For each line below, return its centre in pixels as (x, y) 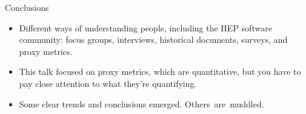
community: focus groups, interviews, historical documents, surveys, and (153, 40)
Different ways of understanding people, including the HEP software (145, 27)
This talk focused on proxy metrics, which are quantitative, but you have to (160, 71)
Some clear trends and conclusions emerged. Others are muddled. (141, 103)
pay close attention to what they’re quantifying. (108, 83)
